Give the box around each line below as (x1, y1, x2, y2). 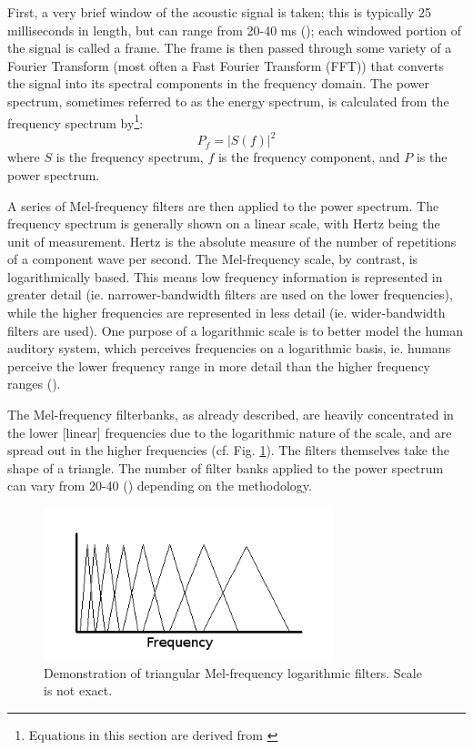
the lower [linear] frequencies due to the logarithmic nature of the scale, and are (7, 422, 452, 441)
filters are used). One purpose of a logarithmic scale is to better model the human (7, 320, 464, 340)
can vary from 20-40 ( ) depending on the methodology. (7, 476, 312, 495)
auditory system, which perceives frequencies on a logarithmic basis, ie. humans (7, 339, 451, 358)
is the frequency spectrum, (55, 147, 204, 167)
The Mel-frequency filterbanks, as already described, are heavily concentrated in (7, 405, 454, 424)
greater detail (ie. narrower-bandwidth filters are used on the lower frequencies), (7, 285, 453, 304)
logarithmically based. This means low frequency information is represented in (7, 267, 443, 286)
